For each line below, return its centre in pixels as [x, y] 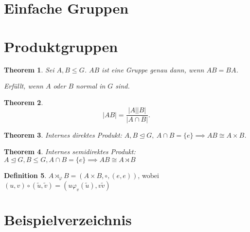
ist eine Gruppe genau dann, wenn [153, 69]
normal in [91, 86]
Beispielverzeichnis [68, 220]
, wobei [148, 175]
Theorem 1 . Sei [29, 69]
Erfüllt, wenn [24, 86]
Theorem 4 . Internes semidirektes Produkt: [70, 151]
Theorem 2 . [24, 102]
